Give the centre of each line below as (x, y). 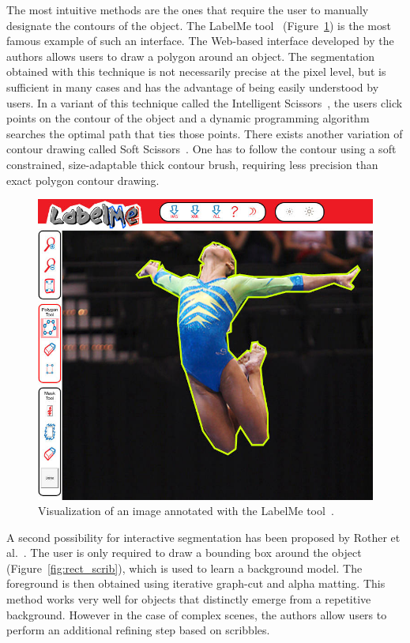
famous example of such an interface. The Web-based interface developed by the (200, 41)
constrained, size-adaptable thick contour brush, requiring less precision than (192, 164)
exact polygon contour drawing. (83, 180)
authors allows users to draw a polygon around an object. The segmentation (191, 56)
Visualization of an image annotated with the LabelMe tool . (186, 511)
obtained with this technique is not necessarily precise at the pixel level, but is (196, 71)
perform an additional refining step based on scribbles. (138, 630)
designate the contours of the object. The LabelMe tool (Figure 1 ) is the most (199, 25)
